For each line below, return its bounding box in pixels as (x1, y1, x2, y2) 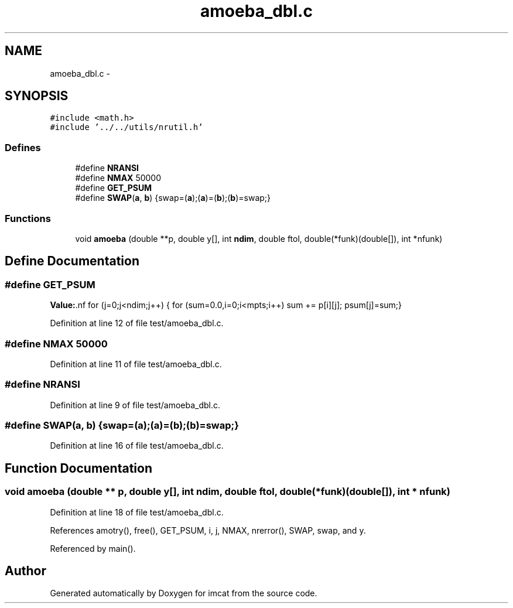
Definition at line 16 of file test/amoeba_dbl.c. (50, 440, 224, 451)
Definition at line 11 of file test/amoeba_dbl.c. (50, 358, 222, 369)
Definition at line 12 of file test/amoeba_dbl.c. (50, 318, 224, 329)
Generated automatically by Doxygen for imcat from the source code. (50, 588, 317, 599)
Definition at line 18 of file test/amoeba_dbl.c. (50, 507, 224, 517)
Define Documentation (5, 254, 139, 269)
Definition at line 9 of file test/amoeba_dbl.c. (50, 399, 221, 410)
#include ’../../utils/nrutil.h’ (50, 122, 203, 132)
